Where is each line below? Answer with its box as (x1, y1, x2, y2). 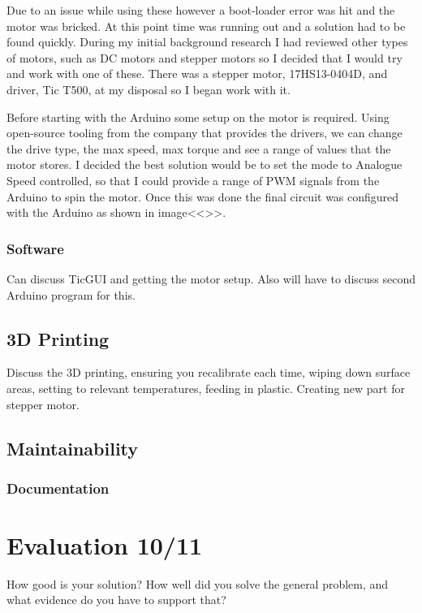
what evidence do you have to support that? (6, 591, 226, 608)
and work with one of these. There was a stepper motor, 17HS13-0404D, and (6, 65, 388, 82)
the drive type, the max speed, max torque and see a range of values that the (6, 140, 391, 157)
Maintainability (6, 435, 139, 460)
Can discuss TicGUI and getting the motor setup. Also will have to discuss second (6, 270, 416, 287)
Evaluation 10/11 (6, 528, 203, 561)
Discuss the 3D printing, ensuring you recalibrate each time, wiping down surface (6, 364, 411, 381)
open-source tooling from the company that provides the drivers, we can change (6, 124, 403, 141)
